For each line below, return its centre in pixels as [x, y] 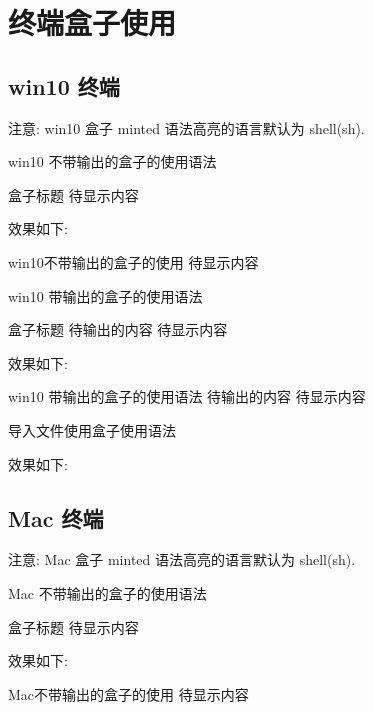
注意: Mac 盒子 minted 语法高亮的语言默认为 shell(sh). [182, 559]
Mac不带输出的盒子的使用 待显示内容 [128, 693]
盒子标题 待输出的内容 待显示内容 [118, 329]
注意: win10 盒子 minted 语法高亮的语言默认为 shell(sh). [186, 127]
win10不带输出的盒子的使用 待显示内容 [133, 261]
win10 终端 [64, 85]
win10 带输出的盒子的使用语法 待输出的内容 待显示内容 [187, 396]
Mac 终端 [56, 517]
